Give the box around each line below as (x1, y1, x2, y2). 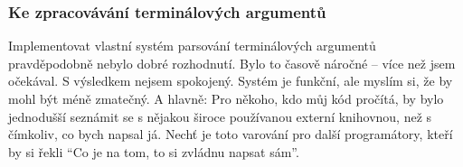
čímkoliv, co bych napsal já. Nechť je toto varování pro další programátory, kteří (8, 125, 453, 144)
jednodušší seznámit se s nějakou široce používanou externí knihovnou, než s (8, 107, 432, 125)
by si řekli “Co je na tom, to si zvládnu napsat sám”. (8, 142, 299, 161)
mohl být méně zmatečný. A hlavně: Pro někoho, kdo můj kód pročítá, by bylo (8, 89, 444, 107)
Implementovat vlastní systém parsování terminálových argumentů (8, 36, 376, 55)
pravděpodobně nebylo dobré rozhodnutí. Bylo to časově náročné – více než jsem (8, 53, 456, 72)
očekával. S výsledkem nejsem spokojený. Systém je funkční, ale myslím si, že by (8, 71, 453, 90)
